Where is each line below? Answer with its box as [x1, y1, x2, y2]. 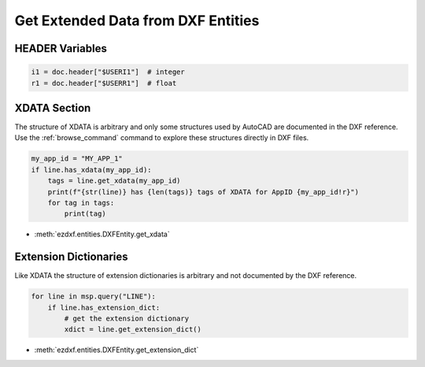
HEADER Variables [14, 42, 108, 55]
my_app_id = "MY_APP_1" [31, 154, 124, 163]
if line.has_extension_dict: [47, 303, 161, 312]
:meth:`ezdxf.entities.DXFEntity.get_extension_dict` [34, 345, 199, 354]
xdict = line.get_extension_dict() [64, 325, 202, 334]
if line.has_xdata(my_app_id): [31, 165, 153, 174]
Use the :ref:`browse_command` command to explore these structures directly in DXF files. [14, 133, 309, 143]
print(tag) [64, 209, 106, 218]
